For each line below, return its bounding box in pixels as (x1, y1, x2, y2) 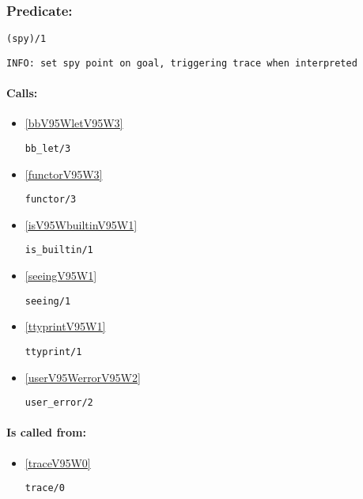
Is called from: (6, 424, 86, 440)
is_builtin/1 (25, 244, 93, 256)
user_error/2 (25, 397, 93, 409)
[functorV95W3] (25, 165, 103, 182)
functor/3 (25, 194, 77, 206)
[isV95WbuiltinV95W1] (25, 216, 138, 232)
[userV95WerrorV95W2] (25, 369, 141, 385)
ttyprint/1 (25, 346, 82, 357)
